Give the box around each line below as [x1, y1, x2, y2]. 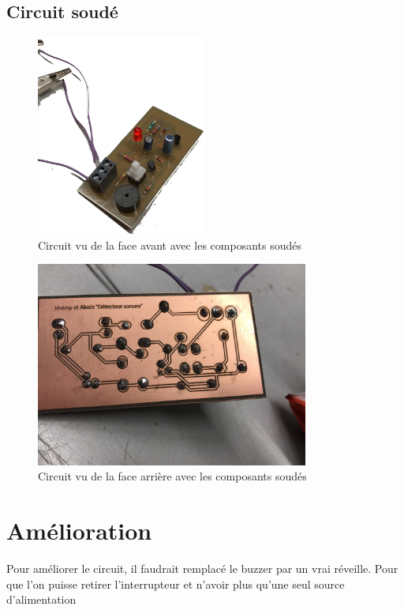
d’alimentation [6, 591, 77, 608]
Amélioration [6, 514, 152, 547]
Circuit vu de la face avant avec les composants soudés [38, 236, 302, 253]
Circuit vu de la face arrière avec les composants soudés [38, 468, 307, 484]
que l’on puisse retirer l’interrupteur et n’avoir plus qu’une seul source [6, 575, 345, 592]
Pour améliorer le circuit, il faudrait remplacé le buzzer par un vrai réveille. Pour [6, 560, 398, 576]
